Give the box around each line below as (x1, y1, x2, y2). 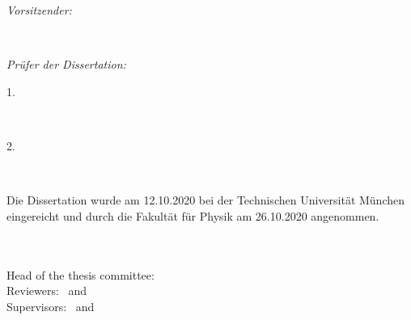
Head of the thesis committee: (6, 266, 155, 283)
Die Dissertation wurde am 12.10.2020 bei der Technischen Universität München (6, 192, 405, 208)
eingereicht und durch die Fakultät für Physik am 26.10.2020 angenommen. (6, 207, 379, 224)
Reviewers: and (6, 282, 87, 299)
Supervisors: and (6, 297, 95, 314)
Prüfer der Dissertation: (6, 56, 126, 73)
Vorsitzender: (6, 2, 72, 18)
